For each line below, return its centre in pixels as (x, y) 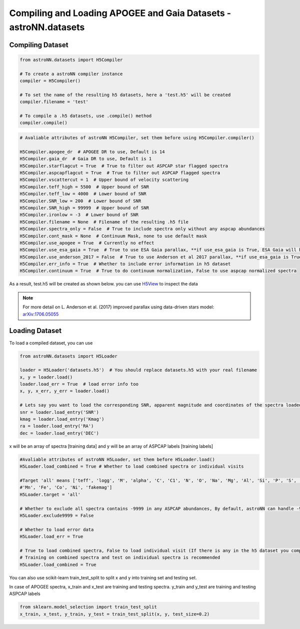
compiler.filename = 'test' (54, 102)
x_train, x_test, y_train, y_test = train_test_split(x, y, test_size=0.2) (115, 614)
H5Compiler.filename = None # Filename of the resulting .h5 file (104, 222)
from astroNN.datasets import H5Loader (68, 356)
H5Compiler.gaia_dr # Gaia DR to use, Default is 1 (86, 159)
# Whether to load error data (57, 529)
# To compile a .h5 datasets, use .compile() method (86, 116)
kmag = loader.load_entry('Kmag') (62, 419)
